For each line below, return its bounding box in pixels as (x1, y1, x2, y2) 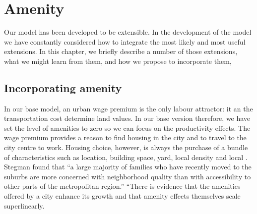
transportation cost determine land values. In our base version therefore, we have (4, 113, 251, 123)
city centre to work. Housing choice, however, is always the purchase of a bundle (4, 142, 248, 153)
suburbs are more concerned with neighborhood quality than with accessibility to (4, 171, 251, 181)
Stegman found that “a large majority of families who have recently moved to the (4, 161, 252, 172)
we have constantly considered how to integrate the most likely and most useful (4, 36, 246, 47)
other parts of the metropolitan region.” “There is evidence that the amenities (4, 181, 241, 191)
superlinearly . (4, 200, 45, 211)
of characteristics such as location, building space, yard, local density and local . (4, 152, 248, 162)
